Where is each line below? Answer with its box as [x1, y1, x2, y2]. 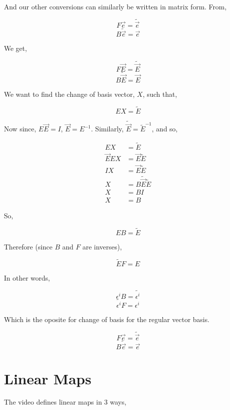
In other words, [4, 272, 50, 283]
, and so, [152, 123, 178, 134]
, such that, [142, 88, 177, 99]
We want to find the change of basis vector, [4, 88, 135, 99]
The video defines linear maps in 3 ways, [4, 397, 127, 407]
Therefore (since [4, 241, 53, 251]
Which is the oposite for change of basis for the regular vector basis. [4, 314, 210, 324]
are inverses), [82, 241, 122, 251]
